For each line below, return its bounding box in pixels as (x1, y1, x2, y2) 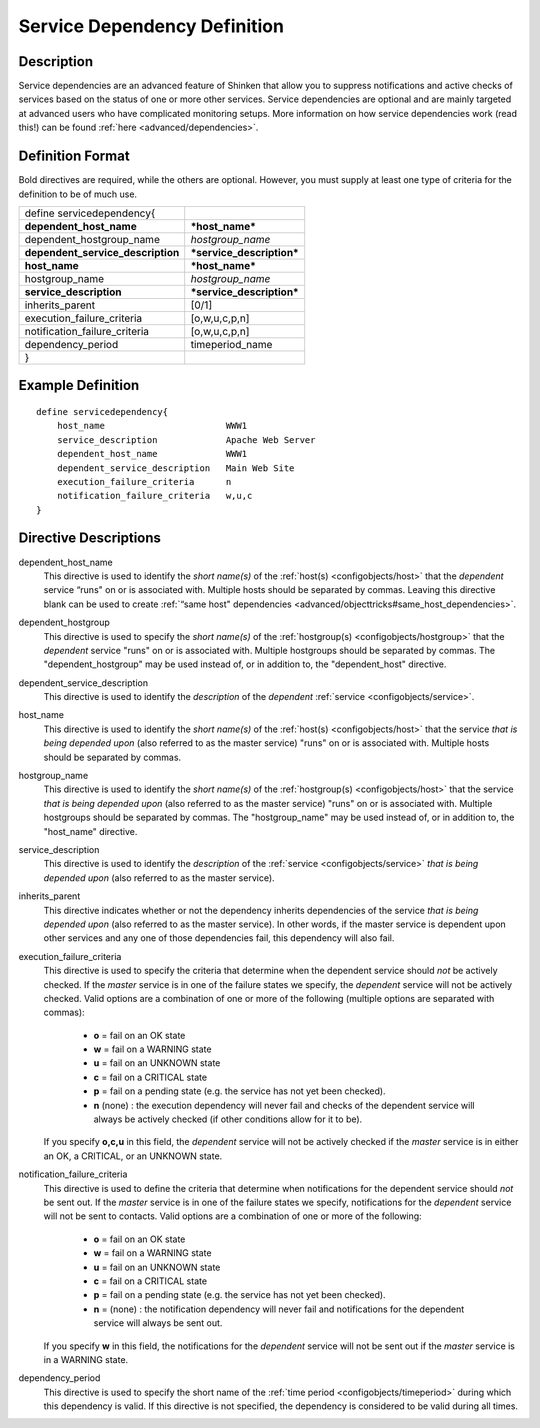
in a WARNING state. (43, 1353, 129, 1365)
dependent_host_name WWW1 (56, 448, 248, 460)
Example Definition (18, 377, 140, 394)
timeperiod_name (190, 337, 273, 351)
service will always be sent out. (93, 1317, 223, 1329)
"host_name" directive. (43, 825, 138, 837)
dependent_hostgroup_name (24, 232, 160, 246)
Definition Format (18, 148, 130, 165)
